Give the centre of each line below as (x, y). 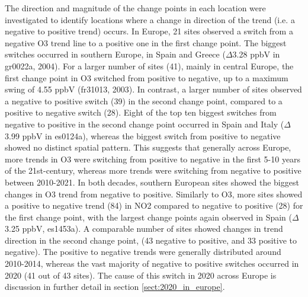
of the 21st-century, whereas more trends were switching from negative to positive (153, 170)
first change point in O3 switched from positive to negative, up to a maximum (147, 77)
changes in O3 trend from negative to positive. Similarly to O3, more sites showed (154, 194)
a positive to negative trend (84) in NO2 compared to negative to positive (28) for (154, 205)
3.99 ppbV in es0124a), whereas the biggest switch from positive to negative (143, 135)
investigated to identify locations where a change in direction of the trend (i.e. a (150, 19)
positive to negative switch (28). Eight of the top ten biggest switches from (141, 112)
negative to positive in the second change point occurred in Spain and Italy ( (145, 124)
